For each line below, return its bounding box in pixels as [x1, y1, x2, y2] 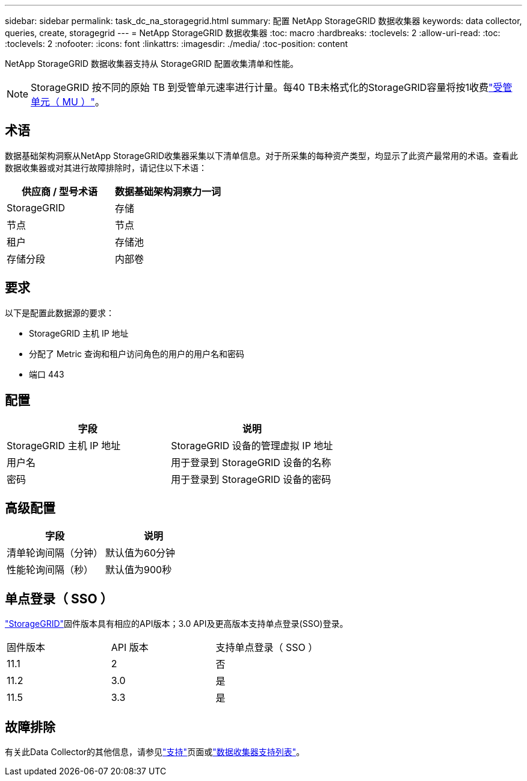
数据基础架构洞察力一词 [115, 185, 221, 198]
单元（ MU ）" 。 [31, 96, 105, 108]
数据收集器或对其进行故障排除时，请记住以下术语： [5, 162, 207, 173]
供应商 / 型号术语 [22, 185, 97, 198]
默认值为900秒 [105, 564, 172, 576]
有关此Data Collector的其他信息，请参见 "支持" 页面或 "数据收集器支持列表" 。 [5, 747, 305, 758]
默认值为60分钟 [105, 547, 176, 559]
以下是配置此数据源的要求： [5, 307, 114, 318]
